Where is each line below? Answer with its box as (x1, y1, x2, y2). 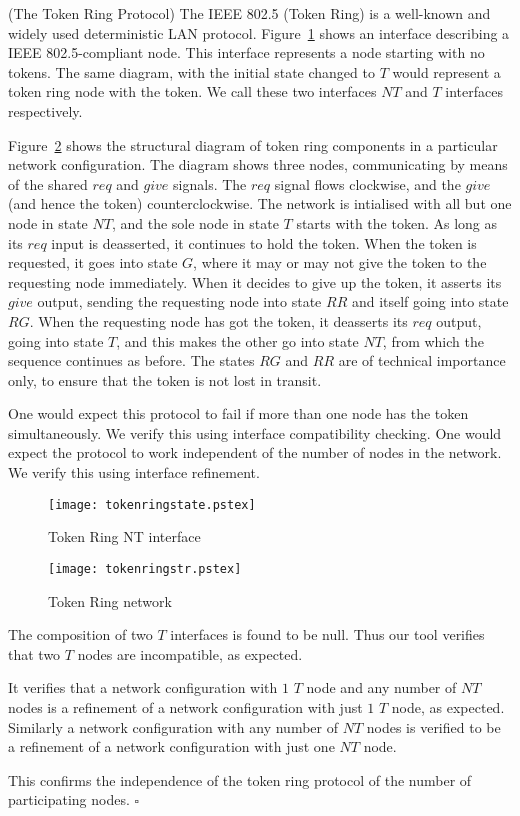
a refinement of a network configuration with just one (8, 736, 335, 757)
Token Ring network (48, 590, 172, 611)
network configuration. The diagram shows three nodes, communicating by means (8, 154, 508, 175)
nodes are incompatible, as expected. (77, 643, 303, 664)
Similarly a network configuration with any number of (8, 716, 338, 737)
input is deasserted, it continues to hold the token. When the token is (51, 232, 477, 253)
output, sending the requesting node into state (37, 291, 322, 312)
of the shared (8, 173, 88, 194)
